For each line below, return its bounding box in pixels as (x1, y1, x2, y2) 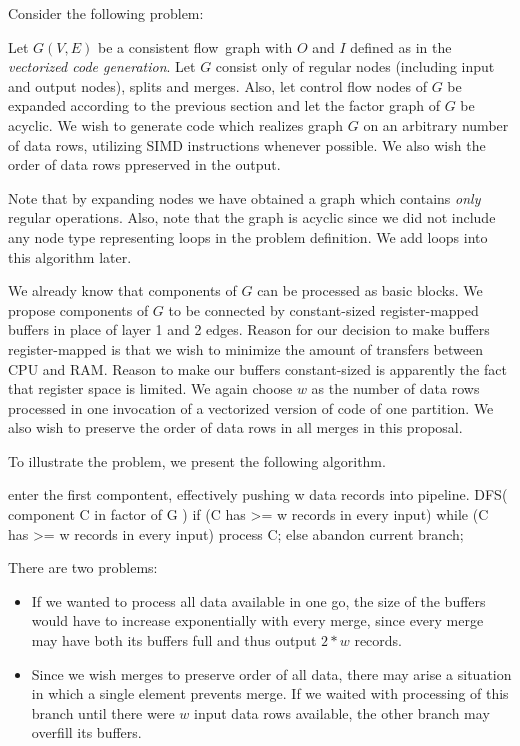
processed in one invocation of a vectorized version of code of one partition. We (8, 397, 494, 418)
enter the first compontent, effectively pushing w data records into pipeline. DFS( (8, 484, 508, 505)
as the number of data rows (311, 378, 480, 399)
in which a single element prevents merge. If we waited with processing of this (31, 683, 509, 704)
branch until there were (31, 702, 175, 723)
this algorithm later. (8, 246, 132, 267)
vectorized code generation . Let (8, 56, 196, 77)
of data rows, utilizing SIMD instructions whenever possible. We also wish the (8, 134, 486, 155)
